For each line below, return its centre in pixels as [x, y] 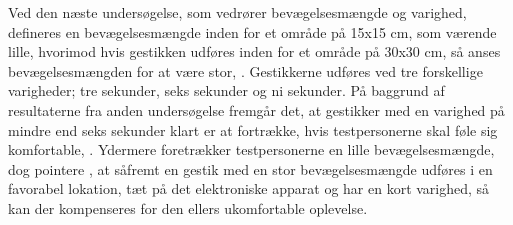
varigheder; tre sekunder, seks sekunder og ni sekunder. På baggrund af [226, 90]
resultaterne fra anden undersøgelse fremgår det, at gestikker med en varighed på [256, 109]
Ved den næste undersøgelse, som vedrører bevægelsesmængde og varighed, [237, 12]
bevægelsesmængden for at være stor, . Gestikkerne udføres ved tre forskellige [245, 70]
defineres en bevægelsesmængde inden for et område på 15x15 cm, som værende [252, 31]
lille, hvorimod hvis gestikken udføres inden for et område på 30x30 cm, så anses [254, 51]
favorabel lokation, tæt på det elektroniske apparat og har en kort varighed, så [249, 188]
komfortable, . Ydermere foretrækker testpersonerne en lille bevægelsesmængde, [251, 149]
